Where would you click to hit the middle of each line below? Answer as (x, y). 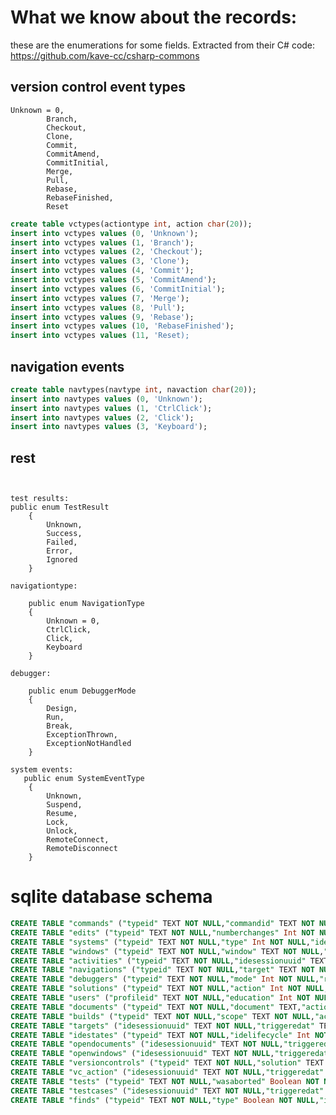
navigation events (67, 366)
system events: (42, 770)
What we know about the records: (154, 17)
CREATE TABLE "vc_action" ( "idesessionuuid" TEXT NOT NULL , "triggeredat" (167, 1072)
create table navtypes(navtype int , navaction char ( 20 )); (133, 389)
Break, (60, 726)
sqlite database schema (111, 897)
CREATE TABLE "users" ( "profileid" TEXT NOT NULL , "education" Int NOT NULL (171, 998)
